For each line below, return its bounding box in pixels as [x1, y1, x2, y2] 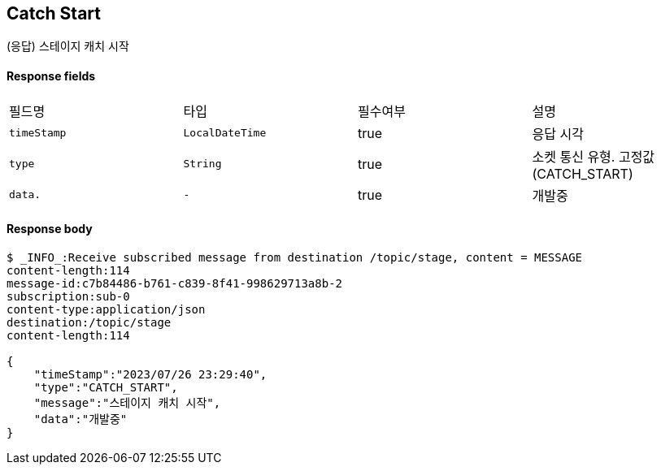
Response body [7, 222, 93, 236]
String [183, 158, 222, 171]
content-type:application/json [7, 302, 206, 316]
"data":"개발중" [33, 412, 128, 426]
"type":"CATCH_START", [33, 380, 178, 394]
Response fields [7, 69, 96, 84]
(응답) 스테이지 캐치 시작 [7, 39, 129, 54]
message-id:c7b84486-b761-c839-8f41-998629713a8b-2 [7, 276, 343, 290]
